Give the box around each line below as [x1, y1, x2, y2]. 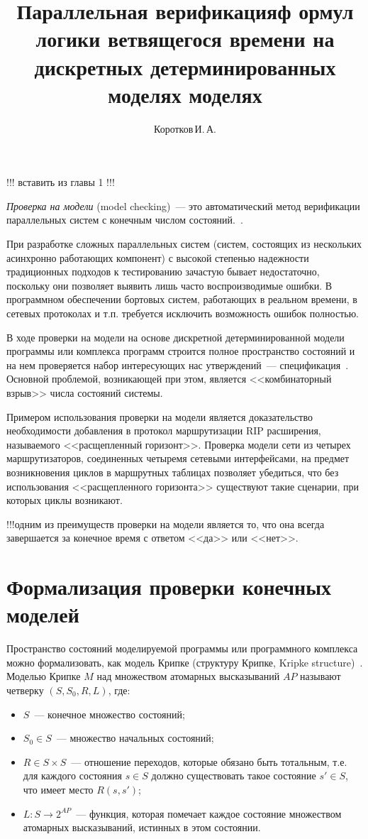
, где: [108, 683, 130, 698]
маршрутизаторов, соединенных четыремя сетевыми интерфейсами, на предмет [6, 451, 350, 466]
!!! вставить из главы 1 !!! [6, 175, 115, 190]
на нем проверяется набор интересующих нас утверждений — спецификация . [6, 357, 349, 372]
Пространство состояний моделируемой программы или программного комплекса [6, 641, 358, 656]
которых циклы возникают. [6, 493, 123, 508]
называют [300, 669, 341, 684]
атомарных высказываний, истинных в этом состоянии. [23, 820, 261, 835]
